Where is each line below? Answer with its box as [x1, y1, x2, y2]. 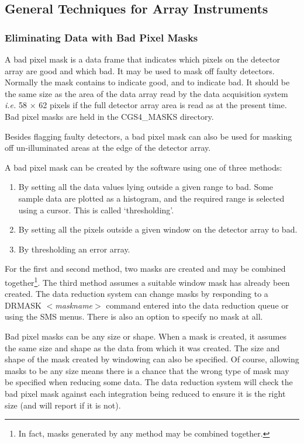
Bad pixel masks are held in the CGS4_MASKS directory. [5, 110, 214, 122]
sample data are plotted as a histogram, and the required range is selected [18, 192, 285, 204]
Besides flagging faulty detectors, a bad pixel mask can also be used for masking [5, 130, 292, 142]
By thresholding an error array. [18, 243, 130, 255]
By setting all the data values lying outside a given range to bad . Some [18, 181, 274, 193]
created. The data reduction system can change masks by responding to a [5, 288, 268, 300]
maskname [55, 299, 93, 311]
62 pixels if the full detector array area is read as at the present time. [39, 99, 287, 111]
